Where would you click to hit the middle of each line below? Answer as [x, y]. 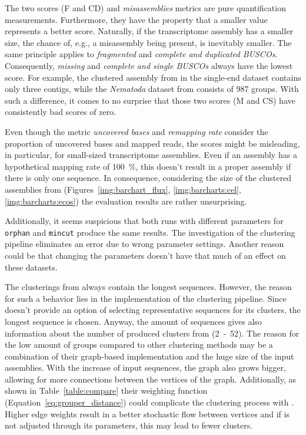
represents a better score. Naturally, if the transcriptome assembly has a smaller [149, 31]
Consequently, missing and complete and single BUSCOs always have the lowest [149, 65]
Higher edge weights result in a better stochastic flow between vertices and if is [147, 413]
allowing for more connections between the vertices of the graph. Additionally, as [151, 379]
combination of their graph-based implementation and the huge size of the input [149, 356]
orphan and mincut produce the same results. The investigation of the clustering [150, 232]
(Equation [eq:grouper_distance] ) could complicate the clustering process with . [149, 402]
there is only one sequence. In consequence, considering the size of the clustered [148, 178]
